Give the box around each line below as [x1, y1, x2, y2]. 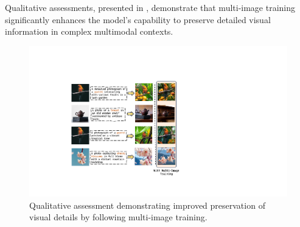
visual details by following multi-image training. [29, 211, 208, 223]
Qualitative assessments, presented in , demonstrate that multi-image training [5, 1, 296, 13]
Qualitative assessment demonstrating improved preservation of [29, 198, 265, 211]
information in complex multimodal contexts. [5, 25, 173, 38]
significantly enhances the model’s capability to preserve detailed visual [5, 13, 271, 26]
